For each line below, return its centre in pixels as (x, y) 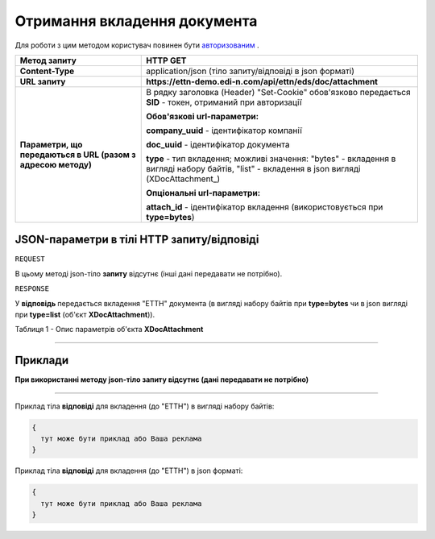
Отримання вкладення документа (136, 21)
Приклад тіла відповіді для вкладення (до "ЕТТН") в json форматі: (129, 471)
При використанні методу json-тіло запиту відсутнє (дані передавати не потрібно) (162, 379)
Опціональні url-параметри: (203, 193)
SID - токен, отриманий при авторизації (224, 102)
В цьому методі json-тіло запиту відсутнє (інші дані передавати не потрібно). (149, 273)
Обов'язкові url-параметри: (203, 116)
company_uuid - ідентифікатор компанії (224, 131)
